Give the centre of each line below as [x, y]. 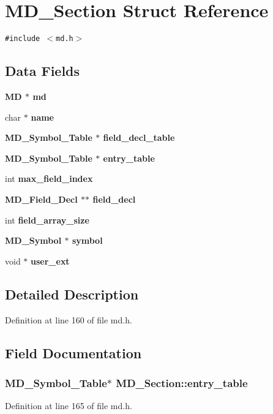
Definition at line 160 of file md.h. [69, 319]
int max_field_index [49, 179]
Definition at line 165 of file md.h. [69, 406]
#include [23, 39]
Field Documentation [73, 352]
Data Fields [43, 71]
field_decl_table [139, 137]
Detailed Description [72, 294]
